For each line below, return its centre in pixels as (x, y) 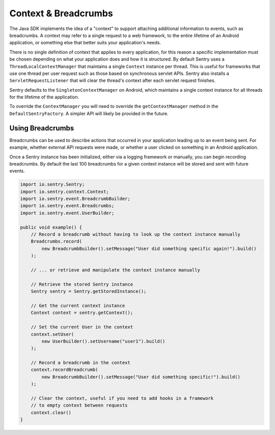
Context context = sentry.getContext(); (82, 313)
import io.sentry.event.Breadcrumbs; (67, 206)
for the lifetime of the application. (44, 97)
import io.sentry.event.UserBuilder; (67, 213)
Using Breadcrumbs (42, 128)
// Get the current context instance (78, 305)
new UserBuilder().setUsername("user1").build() (103, 341)
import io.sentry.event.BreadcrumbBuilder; (75, 199)
